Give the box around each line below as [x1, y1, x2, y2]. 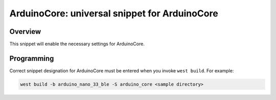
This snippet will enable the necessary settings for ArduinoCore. [9, 41, 145, 47]
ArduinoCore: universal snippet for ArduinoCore [9, 8, 218, 19]
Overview [9, 27, 41, 36]
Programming [9, 54, 54, 63]
